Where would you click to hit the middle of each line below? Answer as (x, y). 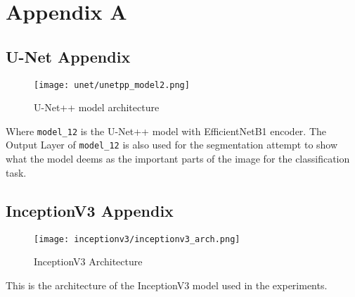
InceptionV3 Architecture (88, 261)
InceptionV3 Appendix (90, 210)
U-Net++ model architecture (97, 107)
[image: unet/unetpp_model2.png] (112, 85)
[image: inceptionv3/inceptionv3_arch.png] (137, 239)
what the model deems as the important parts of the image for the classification (178, 159)
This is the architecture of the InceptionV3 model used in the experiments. (167, 285)
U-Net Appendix (68, 56)
